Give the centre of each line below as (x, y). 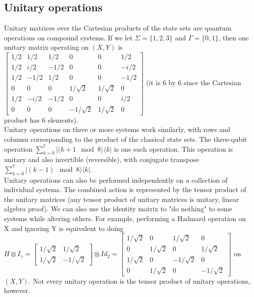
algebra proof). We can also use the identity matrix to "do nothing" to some (118, 209)
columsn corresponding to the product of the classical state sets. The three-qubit (126, 139)
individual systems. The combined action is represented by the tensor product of (125, 189)
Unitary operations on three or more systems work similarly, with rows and (117, 129)
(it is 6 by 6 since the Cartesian (194, 82)
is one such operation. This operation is (173, 148)
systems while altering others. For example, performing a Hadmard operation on (125, 218)
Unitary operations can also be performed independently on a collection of (116, 180)
